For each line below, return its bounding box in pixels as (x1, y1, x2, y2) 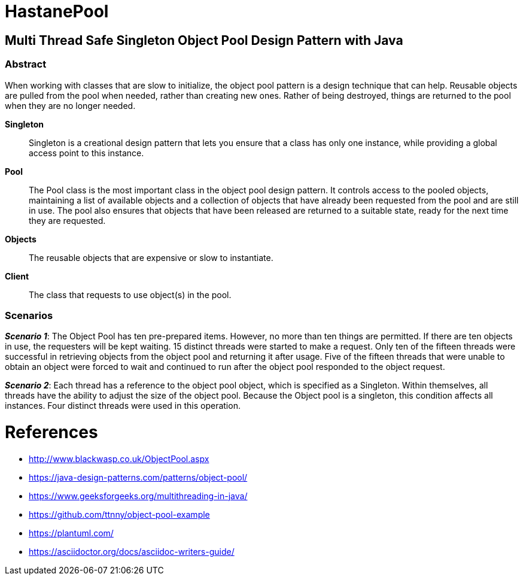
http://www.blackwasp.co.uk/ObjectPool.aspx (29, 453, 209, 464)
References (5, 422, 98, 443)
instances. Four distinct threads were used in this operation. (5, 400, 241, 411)
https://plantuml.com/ (29, 527, 114, 538)
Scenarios (5, 309, 53, 321)
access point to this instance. (29, 147, 144, 158)
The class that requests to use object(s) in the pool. (29, 289, 232, 300)
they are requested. (29, 215, 106, 226)
